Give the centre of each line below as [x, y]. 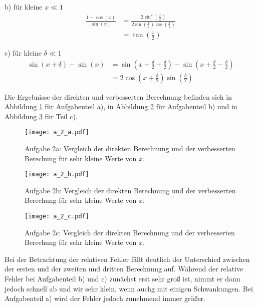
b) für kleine [24, 7]
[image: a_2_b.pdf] [57, 175]
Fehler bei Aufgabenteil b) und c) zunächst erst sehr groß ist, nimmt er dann [122, 279]
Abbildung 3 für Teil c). [41, 116]
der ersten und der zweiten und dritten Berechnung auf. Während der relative [124, 269]
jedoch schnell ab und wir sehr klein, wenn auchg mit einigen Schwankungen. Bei [129, 288]
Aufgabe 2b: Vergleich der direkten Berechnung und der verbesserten [130, 190]
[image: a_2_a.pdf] [57, 132]
